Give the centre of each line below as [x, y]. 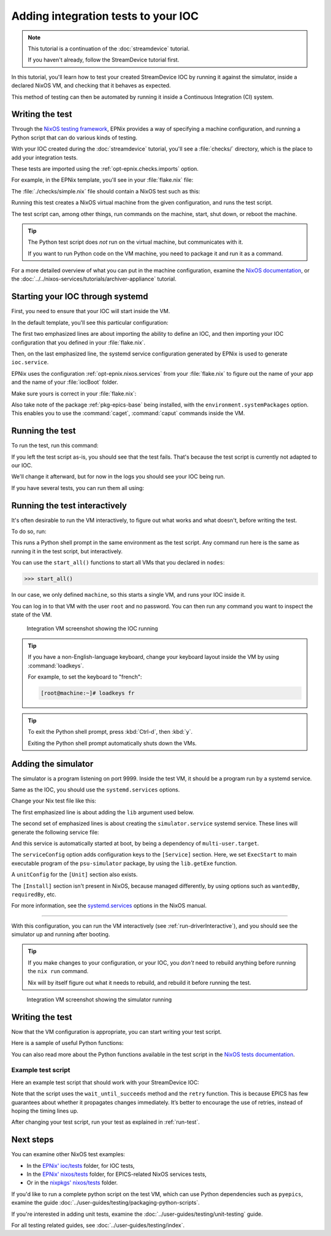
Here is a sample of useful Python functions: [67, 1043]
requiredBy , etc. [34, 894]
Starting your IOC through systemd [80, 297]
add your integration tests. [44, 157]
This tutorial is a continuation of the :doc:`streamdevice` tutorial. [109, 49]
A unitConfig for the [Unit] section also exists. [74, 874]
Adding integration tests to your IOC [105, 16]
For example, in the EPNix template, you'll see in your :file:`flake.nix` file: [102, 180]
